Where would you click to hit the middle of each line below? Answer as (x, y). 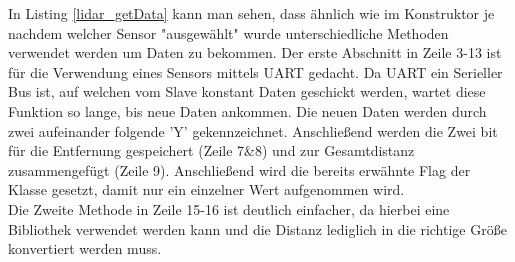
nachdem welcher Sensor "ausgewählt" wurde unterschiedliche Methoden (228, 32)
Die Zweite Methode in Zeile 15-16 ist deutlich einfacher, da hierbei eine (229, 208)
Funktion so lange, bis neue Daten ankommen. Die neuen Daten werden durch (247, 110)
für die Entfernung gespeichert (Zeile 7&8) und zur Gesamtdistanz (211, 150)
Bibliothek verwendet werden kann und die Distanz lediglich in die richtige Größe (257, 228)
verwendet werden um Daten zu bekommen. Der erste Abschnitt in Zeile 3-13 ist (255, 52)
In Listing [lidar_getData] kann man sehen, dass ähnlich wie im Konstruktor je (251, 13)
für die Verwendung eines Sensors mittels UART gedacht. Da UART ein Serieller (255, 71)
